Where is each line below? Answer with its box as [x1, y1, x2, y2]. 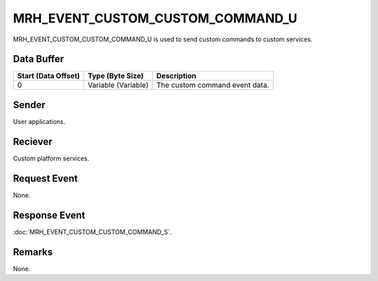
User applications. [13, 117, 66, 125]
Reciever [13, 135, 52, 147]
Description [156, 71, 197, 81]
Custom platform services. [13, 154, 90, 163]
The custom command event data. [156, 81, 269, 90]
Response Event [13, 209, 85, 221]
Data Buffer [13, 53, 64, 65]
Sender [13, 99, 45, 111]
